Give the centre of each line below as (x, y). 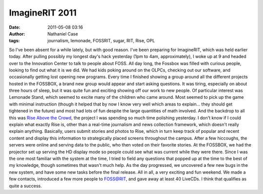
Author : (17, 34)
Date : (15, 27)
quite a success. (26, 186)
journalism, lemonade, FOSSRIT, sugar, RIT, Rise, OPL (101, 41)
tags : (14, 41)
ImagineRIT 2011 (43, 13)
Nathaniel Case (63, 34)
